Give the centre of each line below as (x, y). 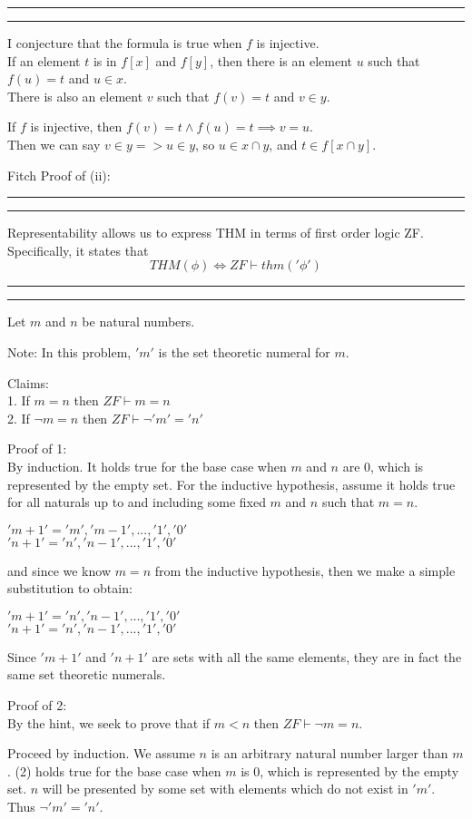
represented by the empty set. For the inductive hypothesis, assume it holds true (231, 484)
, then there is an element (281, 60)
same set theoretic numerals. (87, 674)
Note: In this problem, (69, 351)
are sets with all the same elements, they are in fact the (307, 656)
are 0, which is (383, 466)
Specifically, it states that (78, 250)
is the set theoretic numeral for (244, 351)
